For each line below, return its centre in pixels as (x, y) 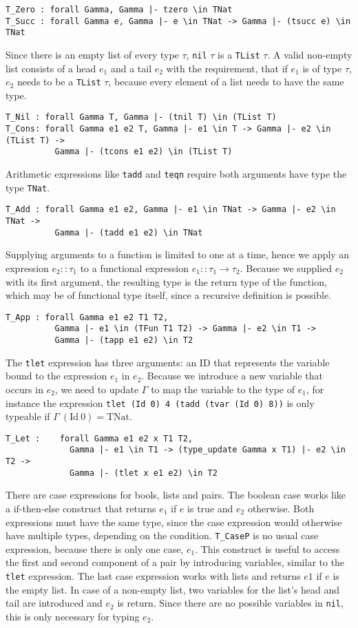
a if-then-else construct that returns (81, 509)
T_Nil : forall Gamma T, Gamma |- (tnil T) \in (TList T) (141, 117)
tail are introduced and (54, 603)
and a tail (131, 68)
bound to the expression (56, 376)
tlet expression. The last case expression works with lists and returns (153, 576)
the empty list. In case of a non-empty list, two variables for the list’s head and (173, 589)
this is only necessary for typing (73, 616)
